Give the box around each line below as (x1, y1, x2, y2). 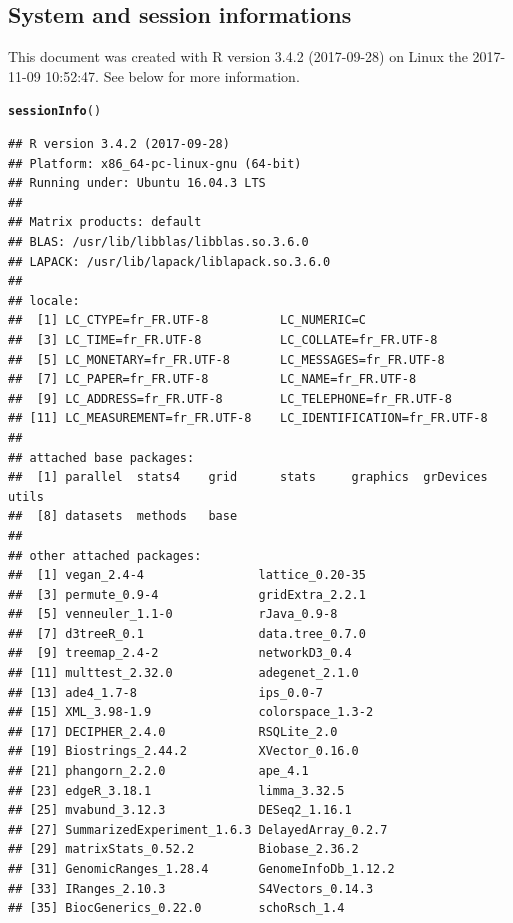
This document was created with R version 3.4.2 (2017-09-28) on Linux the (8, 46, 468, 67)
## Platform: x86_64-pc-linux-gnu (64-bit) (8, 156, 302, 171)
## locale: (8, 293, 80, 308)
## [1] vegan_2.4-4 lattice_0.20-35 (8, 568, 366, 583)
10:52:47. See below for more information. (45, 65, 300, 86)
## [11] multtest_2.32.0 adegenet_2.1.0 (8, 666, 359, 681)
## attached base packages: (8, 450, 195, 465)
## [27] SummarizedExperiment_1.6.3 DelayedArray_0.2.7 (8, 822, 388, 837)
